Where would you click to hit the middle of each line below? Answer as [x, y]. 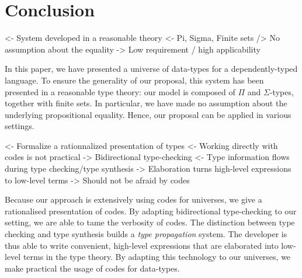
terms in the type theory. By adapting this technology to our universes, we [157, 257]
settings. [20, 126]
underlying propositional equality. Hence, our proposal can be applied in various [148, 114]
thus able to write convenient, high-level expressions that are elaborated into [142, 245]
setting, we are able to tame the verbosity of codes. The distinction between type [150, 222]
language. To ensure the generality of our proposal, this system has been [134, 80]
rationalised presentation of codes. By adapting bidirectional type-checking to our [151, 211]
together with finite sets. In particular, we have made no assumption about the [146, 103]
